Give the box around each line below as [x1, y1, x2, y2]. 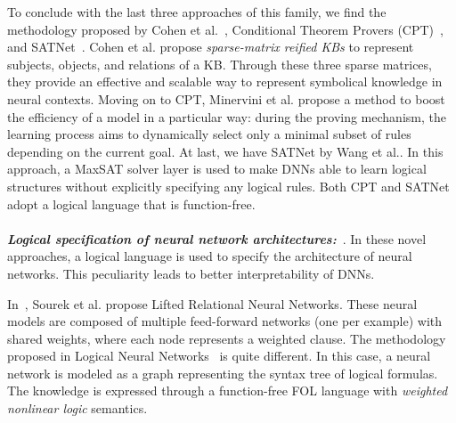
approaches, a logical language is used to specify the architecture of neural [7, 247, 412, 265]
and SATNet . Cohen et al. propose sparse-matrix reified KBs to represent [7, 37, 414, 56]
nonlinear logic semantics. [7, 399, 148, 418]
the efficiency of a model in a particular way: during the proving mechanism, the [7, 107, 446, 126]
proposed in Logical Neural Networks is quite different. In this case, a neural [7, 346, 431, 365]
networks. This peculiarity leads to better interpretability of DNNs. [7, 264, 375, 282]
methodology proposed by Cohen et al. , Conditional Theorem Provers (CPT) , [7, 20, 444, 38]
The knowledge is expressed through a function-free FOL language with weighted [7, 381, 448, 400]
